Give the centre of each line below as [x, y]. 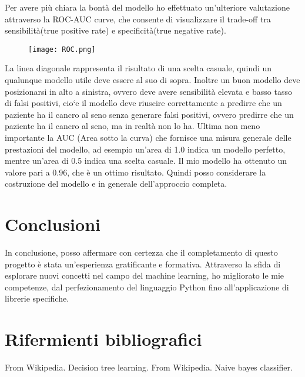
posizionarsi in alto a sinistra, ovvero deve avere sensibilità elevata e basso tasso [148, 91]
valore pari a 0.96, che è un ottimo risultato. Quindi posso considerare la [135, 172]
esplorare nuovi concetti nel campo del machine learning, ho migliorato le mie [145, 275]
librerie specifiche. [37, 298]
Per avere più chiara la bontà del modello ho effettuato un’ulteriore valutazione [147, 7]
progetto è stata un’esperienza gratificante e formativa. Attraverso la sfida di [143, 264]
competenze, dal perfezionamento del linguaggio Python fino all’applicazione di [147, 287]
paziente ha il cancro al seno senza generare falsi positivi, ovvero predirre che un [149, 114]
